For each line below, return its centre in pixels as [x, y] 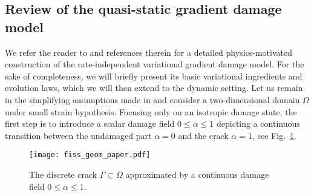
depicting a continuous [258, 123]
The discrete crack [63, 174]
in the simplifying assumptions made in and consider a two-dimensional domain [152, 99]
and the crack [203, 135]
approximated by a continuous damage [197, 174]
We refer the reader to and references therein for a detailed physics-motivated [149, 52]
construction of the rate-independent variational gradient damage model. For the [155, 64]
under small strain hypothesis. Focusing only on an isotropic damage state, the [151, 111]
